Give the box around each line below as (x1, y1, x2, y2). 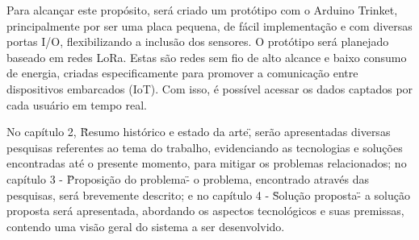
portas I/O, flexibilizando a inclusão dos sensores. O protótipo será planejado (6, 33, 389, 50)
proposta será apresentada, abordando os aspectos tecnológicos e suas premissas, (6, 202, 404, 219)
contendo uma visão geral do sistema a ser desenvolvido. (6, 217, 285, 234)
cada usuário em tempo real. (6, 96, 147, 113)
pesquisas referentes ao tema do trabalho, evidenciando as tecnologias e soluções (6, 139, 403, 155)
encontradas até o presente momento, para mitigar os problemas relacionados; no (6, 155, 407, 172)
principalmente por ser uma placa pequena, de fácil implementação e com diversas (6, 17, 413, 34)
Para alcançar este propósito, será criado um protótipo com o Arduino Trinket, (6, 2, 398, 18)
